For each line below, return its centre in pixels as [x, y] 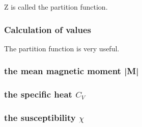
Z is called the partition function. [56, 7]
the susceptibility [40, 118]
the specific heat [38, 94]
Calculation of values [48, 29]
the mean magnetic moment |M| [72, 71]
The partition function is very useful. [62, 48]
